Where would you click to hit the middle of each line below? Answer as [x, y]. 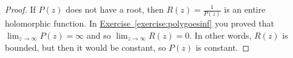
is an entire [245, 9]
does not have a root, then [115, 9]
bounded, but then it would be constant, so [86, 47]
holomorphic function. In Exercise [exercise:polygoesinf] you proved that [140, 23]
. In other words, [221, 35]
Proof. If [20, 9]
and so [99, 35]
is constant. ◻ [223, 47]
